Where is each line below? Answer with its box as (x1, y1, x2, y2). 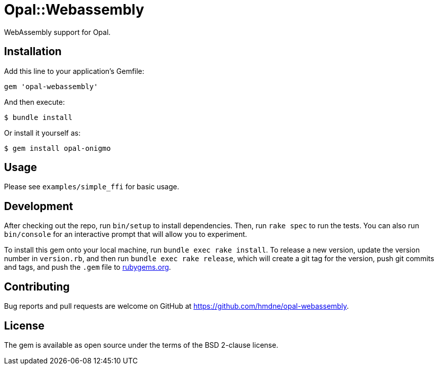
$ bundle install (4, 113, 72, 121)
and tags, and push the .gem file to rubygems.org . (4, 263, 171, 272)
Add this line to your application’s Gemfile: (4, 66, 144, 75)
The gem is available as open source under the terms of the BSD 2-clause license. (4, 340, 278, 349)
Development (4, 199, 73, 213)
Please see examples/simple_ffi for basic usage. (4, 182, 179, 191)
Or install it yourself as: (4, 128, 81, 137)
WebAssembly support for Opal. (4, 27, 111, 36)
